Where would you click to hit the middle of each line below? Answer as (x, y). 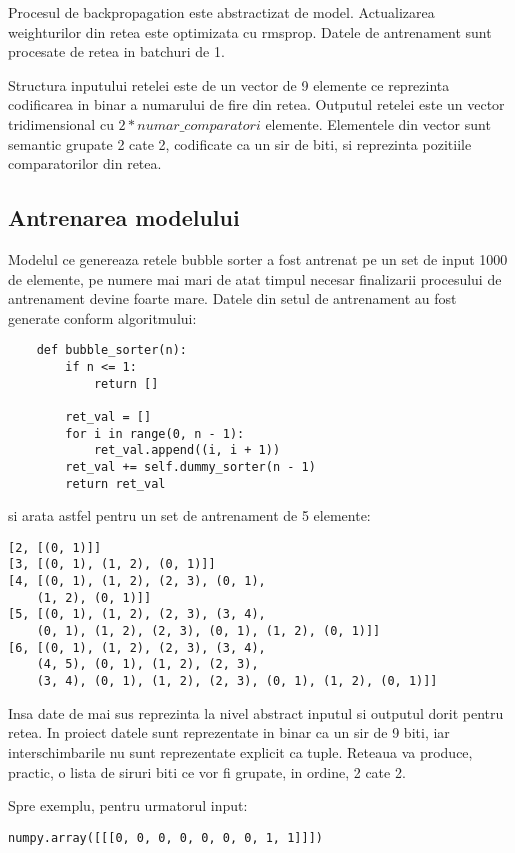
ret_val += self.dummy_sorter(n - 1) (190, 466)
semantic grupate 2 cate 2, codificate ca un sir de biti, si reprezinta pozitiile (240, 143)
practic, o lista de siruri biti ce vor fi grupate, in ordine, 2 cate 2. (207, 771)
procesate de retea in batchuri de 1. (116, 51)
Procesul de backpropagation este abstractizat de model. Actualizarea (221, 12)
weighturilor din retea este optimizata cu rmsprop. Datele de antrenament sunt (250, 31)
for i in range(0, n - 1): (155, 433)
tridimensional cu (61, 123)
